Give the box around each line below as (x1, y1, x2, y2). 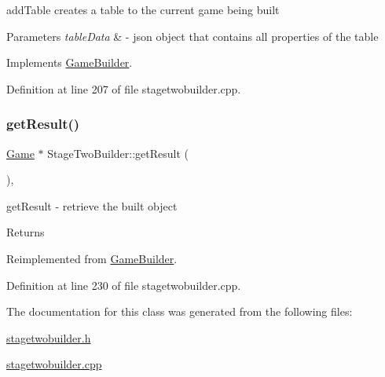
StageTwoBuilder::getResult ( (47, 145, 189, 161)
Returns (6, 224, 45, 240)
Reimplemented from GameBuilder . (6, 250, 178, 266)
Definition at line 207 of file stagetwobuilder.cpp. (6, 80, 241, 97)
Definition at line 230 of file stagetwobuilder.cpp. (6, 276, 241, 293)
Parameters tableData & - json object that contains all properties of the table (6, 27, 379, 44)
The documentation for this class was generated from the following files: (6, 303, 353, 320)
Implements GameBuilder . (6, 54, 133, 71)
